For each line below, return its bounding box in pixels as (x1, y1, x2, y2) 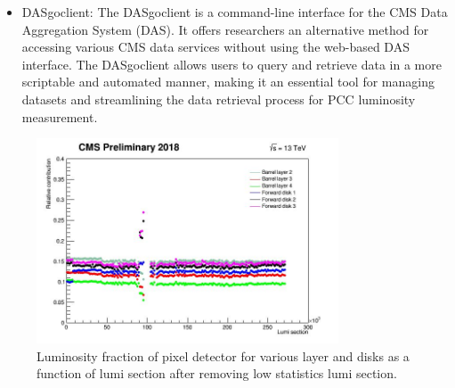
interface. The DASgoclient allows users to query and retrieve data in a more (21, 54, 442, 73)
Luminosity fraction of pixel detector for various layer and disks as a (37, 346, 410, 365)
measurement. (21, 107, 98, 126)
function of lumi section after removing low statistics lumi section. (37, 364, 397, 383)
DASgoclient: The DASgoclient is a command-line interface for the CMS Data (21, 3, 448, 21)
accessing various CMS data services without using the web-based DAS (21, 37, 410, 56)
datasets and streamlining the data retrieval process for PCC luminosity (21, 89, 416, 108)
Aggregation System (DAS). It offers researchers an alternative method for (21, 20, 429, 38)
